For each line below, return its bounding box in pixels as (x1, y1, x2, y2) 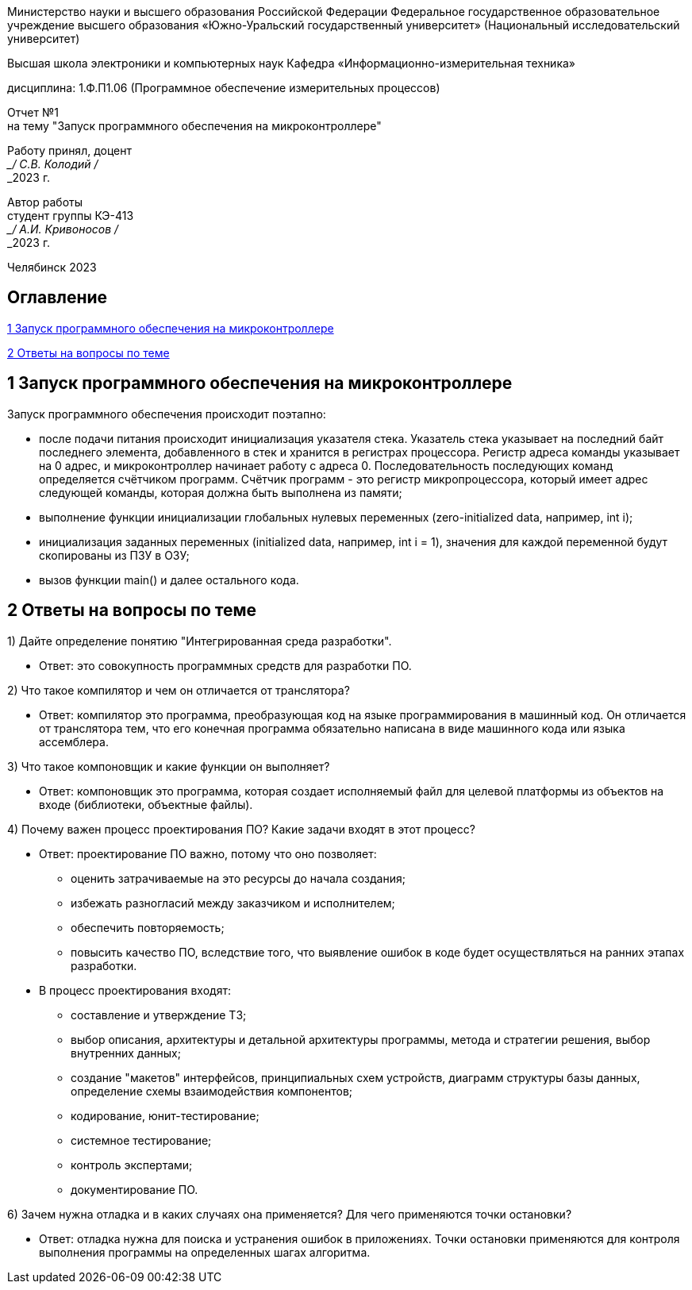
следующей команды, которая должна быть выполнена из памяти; (39, 485, 402, 499)
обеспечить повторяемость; (71, 920, 225, 934)
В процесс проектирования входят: (39, 983, 231, 997)
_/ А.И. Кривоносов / (7, 222, 119, 236)
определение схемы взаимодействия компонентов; (71, 1084, 353, 1098)
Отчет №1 (7, 106, 59, 119)
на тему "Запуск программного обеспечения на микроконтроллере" (7, 119, 382, 133)
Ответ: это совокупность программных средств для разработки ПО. (39, 658, 412, 672)
